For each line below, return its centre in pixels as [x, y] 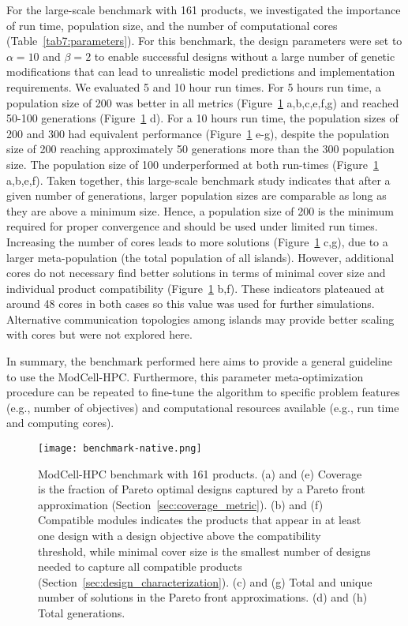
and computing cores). [60, 423]
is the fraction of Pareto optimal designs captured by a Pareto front [202, 489]
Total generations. [82, 613]
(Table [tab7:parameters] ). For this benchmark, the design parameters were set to [204, 41]
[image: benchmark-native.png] [120, 449]
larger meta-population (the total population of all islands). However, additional [200, 257]
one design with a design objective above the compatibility [180, 536]
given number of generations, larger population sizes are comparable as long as [197, 195]
